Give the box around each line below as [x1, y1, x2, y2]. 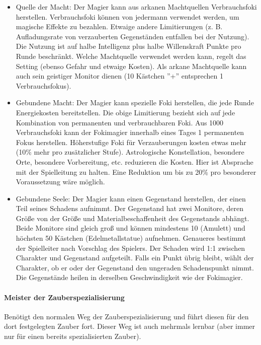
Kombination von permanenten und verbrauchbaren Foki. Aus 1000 [16, 117, 224, 127]
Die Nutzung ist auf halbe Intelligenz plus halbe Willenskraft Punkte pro [16, 41, 241, 51]
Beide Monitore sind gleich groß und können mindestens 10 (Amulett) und [16, 223, 245, 233]
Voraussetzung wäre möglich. [16, 176, 105, 187]
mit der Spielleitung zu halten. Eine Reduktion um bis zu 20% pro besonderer [16, 166, 256, 177]
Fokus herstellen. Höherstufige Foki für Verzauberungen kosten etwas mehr [16, 136, 246, 147]
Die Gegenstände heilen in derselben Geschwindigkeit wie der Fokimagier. [16, 272, 243, 283]
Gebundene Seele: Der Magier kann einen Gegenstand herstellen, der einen [16, 193, 246, 203]
